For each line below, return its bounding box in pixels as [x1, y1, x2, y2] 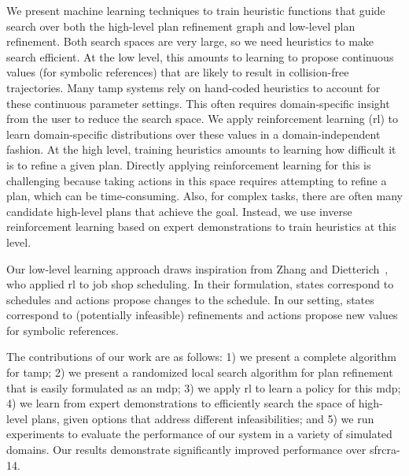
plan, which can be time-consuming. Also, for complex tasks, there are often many [6, 188, 403, 204]
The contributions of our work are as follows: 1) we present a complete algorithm [6, 348, 396, 365]
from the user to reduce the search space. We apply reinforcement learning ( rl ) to [6, 110, 398, 127]
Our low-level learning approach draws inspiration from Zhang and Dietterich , [6, 260, 389, 277]
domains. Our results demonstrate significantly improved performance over [6, 441, 367, 458]
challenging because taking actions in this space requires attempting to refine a [6, 172, 387, 188]
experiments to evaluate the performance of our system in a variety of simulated [6, 426, 392, 442]
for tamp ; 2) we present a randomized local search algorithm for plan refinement [6, 364, 393, 381]
